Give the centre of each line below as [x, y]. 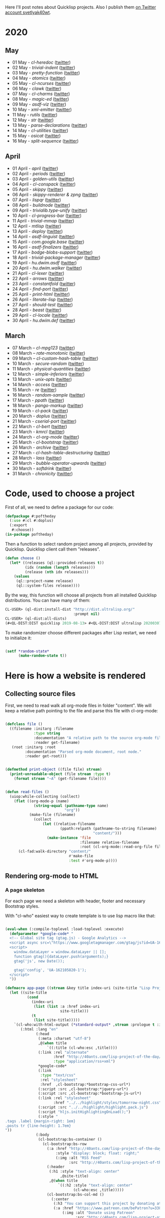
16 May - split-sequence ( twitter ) [45, 141]
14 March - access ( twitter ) [40, 384]
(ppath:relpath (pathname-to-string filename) [108, 828]
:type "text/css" [58, 1075]
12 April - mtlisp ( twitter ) [37, 226]
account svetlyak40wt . [28, 12]
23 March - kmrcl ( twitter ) [38, 432]
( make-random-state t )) [42, 656]
